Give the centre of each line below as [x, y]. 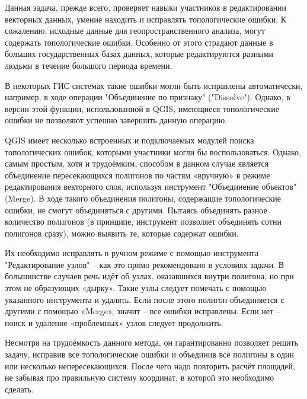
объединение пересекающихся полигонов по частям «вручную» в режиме [137, 175]
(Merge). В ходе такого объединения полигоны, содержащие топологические [143, 198]
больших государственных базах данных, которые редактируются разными [139, 54]
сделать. [19, 389]
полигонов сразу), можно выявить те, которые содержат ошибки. [122, 233]
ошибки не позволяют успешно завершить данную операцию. [116, 120]
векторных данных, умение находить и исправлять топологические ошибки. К [146, 19]
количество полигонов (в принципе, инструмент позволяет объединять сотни [143, 221]
